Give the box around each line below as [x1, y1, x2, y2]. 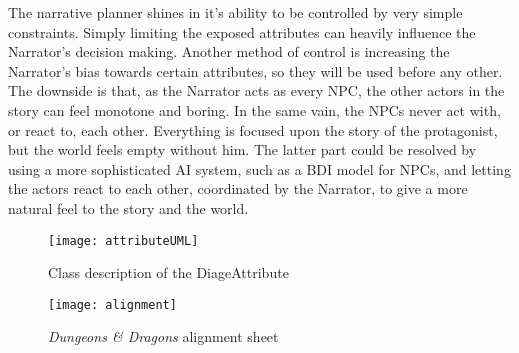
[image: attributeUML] [48, 233, 199, 248]
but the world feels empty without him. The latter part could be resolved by [8, 139, 477, 160]
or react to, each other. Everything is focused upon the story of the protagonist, [8, 119, 498, 140]
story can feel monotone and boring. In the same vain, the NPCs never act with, [8, 99, 501, 120]
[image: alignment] [48, 297, 177, 312]
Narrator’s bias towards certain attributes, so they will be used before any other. [8, 60, 503, 81]
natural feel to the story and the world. [8, 197, 249, 218]
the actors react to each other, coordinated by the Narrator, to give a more [8, 178, 468, 199]
